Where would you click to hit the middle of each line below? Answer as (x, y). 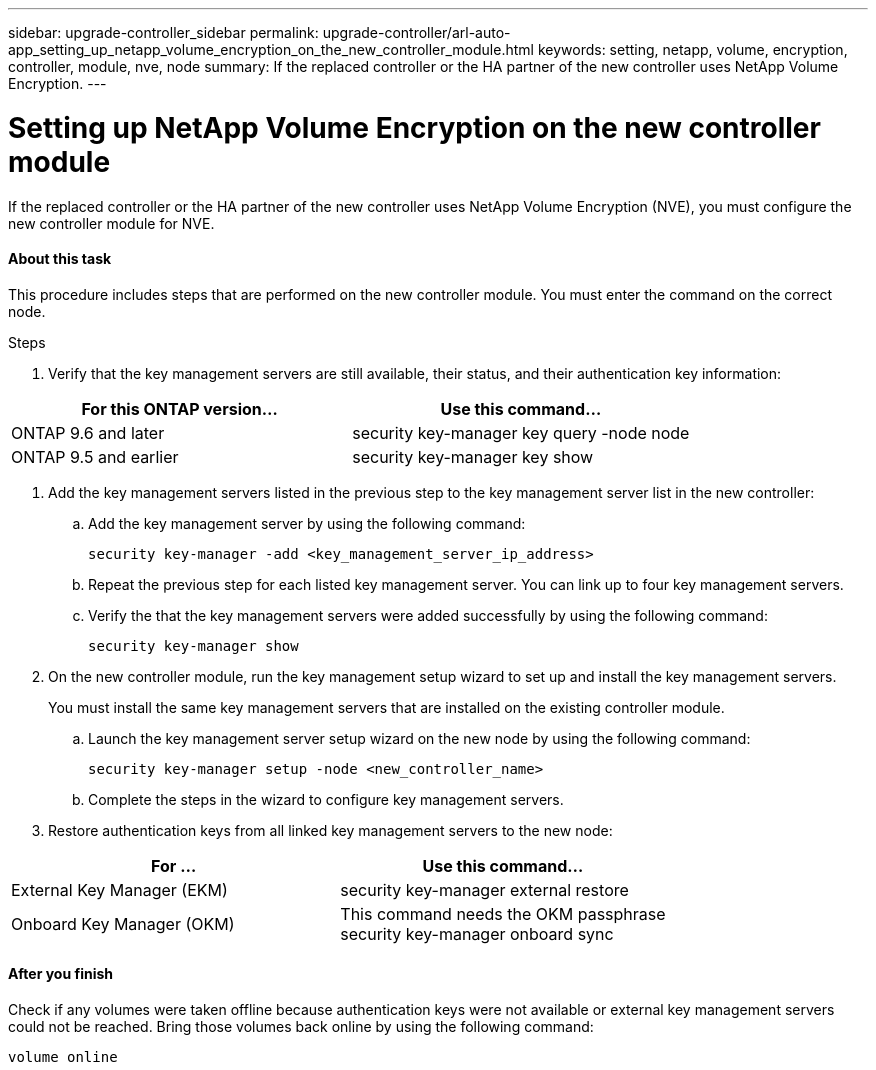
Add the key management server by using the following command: (307, 523)
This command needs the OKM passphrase (503, 913)
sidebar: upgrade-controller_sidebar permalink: (163, 32)
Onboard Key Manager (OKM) (123, 923)
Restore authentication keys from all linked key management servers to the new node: (330, 830)
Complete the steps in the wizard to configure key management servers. (326, 799)
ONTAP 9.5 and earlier (95, 456)
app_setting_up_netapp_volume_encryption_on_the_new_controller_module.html (271, 49)
